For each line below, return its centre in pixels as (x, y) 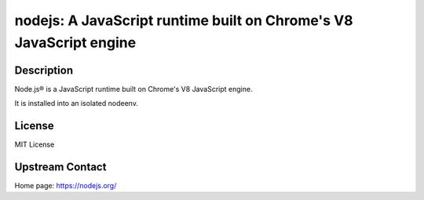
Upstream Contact (60, 167)
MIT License (35, 144)
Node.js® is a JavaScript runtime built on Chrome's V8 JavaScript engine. (133, 89)
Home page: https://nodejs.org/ (66, 186)
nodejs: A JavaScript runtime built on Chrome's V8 (184, 20)
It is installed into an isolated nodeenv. (77, 104)
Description (44, 70)
